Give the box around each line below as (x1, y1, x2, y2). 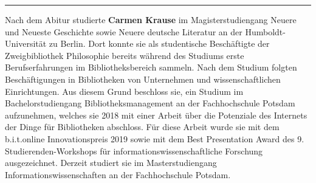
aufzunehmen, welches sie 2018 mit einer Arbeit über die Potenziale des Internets (5, 108, 307, 121)
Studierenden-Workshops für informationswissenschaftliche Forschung (5, 144, 263, 157)
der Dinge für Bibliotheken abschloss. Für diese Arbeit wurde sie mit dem (5, 120, 280, 133)
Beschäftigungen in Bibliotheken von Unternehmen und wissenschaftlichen (5, 72, 281, 85)
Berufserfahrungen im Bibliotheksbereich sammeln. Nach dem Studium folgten (5, 61, 297, 74)
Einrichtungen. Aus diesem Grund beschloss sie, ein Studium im (5, 85, 244, 97)
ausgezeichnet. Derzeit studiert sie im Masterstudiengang (5, 156, 217, 169)
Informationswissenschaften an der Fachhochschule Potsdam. (5, 168, 231, 181)
